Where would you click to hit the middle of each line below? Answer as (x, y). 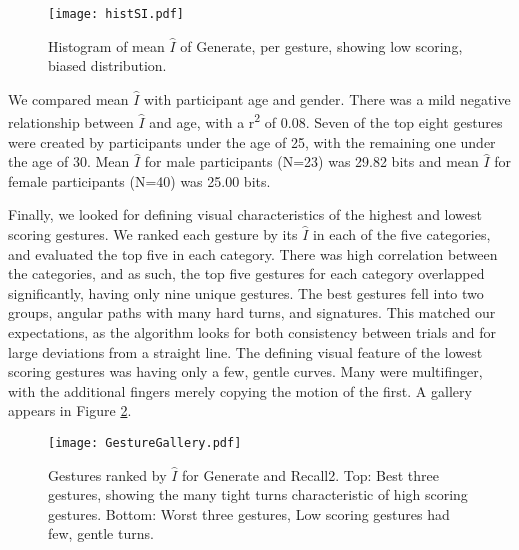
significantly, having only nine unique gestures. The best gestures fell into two (246, 292)
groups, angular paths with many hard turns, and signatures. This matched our (252, 312)
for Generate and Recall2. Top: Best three (310, 474)
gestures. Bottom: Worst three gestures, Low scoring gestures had (249, 513)
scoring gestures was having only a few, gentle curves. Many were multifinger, (245, 371)
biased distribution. (107, 65)
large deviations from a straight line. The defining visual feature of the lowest (245, 351)
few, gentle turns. (101, 533)
